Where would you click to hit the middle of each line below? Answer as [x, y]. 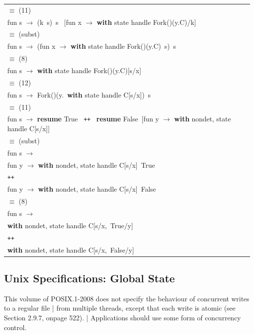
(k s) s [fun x [59, 22]
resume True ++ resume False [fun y [98, 119]
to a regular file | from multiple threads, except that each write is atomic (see [120, 308]
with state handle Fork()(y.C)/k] [146, 22]
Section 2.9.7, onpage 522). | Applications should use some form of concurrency [122, 318]
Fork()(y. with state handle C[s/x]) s [94, 94]
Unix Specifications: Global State [89, 278]
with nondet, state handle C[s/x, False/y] [71, 249]
